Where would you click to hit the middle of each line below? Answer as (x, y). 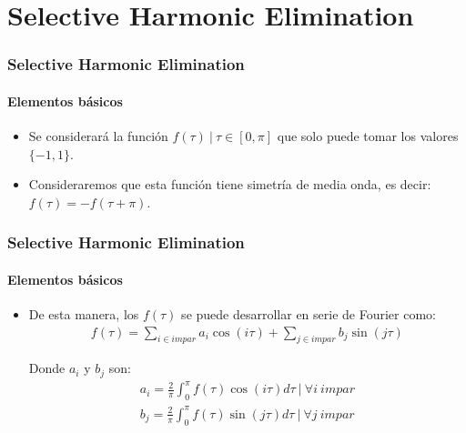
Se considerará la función (98, 136)
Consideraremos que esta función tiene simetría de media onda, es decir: (230, 184)
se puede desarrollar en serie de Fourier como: (309, 314)
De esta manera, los (84, 314)
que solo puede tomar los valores (368, 136)
